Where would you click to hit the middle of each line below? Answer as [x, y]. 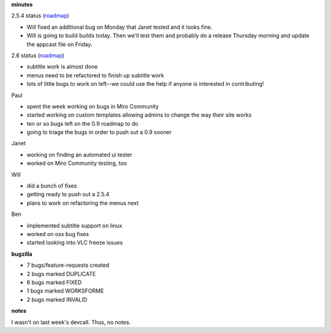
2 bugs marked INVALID [57, 299]
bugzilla [22, 254]
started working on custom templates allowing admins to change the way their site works [139, 115]
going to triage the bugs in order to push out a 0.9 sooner [99, 132]
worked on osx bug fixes [58, 234]
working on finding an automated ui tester [79, 155]
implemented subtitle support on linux [74, 225]
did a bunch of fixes [52, 186]
